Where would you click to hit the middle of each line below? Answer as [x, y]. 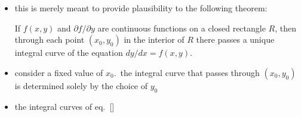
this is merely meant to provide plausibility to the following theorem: [141, 8]
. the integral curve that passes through [187, 72]
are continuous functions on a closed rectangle [182, 28]
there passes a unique [235, 39]
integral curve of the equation [69, 53]
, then [286, 28]
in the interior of [154, 39]
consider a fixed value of [59, 72]
